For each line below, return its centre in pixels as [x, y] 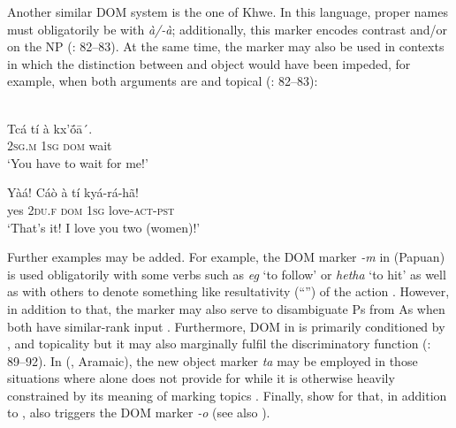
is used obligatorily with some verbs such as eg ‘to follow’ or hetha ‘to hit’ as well [227, 274]
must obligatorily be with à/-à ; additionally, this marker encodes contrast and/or [227, 29]
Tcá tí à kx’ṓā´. [50, 128]
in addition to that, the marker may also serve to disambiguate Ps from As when [226, 308]
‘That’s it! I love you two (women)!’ [104, 227]
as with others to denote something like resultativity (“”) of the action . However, [228, 291]
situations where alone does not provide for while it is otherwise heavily [201, 378]
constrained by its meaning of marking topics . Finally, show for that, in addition [227, 395]
